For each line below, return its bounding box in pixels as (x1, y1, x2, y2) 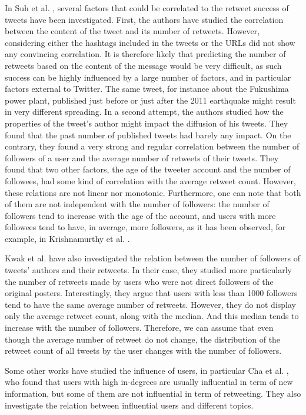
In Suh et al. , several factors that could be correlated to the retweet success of (5, 2, 289, 14)
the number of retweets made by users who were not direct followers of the (5, 275, 274, 287)
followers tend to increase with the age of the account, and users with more (5, 209, 276, 221)
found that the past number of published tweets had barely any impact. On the (5, 128, 291, 141)
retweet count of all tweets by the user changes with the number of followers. (5, 344, 282, 357)
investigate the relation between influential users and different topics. (5, 399, 254, 411)
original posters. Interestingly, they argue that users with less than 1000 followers (5, 287, 298, 299)
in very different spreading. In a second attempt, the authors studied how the (5, 105, 284, 118)
